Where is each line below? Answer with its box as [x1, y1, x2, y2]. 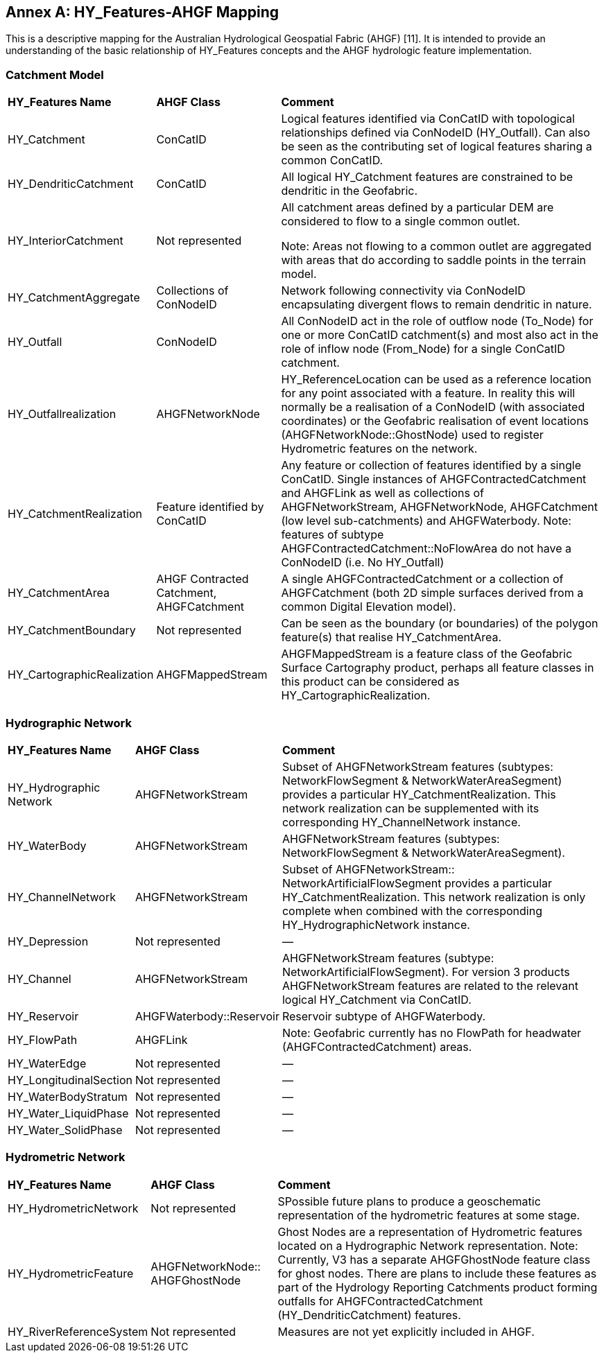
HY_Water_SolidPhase [8, 1122, 123, 1137]
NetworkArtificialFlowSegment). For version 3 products [282, 964, 570, 979]
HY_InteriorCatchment [8, 234, 123, 248]
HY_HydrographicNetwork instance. [282, 917, 470, 932]
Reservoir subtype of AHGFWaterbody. [282, 1009, 486, 1023]
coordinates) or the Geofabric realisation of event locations [281, 414, 589, 428]
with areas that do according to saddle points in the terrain [281, 253, 587, 268]
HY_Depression [8, 934, 89, 948]
